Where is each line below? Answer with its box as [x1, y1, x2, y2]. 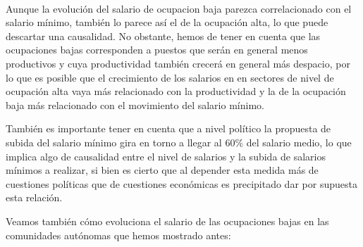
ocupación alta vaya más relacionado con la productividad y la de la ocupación [6, 84, 346, 99]
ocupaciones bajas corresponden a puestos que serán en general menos [6, 42, 308, 57]
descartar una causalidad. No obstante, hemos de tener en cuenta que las [6, 28, 321, 43]
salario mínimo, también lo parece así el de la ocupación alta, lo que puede [6, 15, 328, 30]
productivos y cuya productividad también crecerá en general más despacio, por [6, 56, 350, 70]
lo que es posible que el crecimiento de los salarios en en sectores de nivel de [6, 70, 334, 84]
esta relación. [6, 190, 63, 205]
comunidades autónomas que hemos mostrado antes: [6, 227, 231, 242]
